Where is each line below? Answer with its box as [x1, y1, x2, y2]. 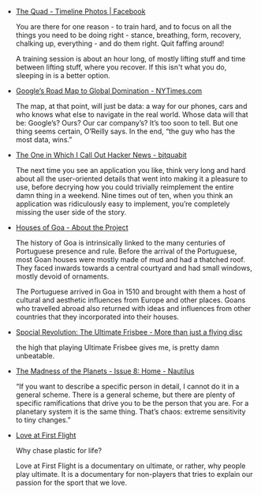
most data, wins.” [15, 135, 73, 144]
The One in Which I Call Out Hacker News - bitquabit [15, 150, 187, 159]
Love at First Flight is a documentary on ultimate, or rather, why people [15, 461, 246, 471]
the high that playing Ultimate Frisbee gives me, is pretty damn [15, 343, 219, 352]
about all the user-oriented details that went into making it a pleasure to [15, 174, 248, 183]
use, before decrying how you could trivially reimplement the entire [15, 182, 234, 192]
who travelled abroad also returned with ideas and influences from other [15, 304, 252, 313]
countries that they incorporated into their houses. [15, 312, 180, 321]
